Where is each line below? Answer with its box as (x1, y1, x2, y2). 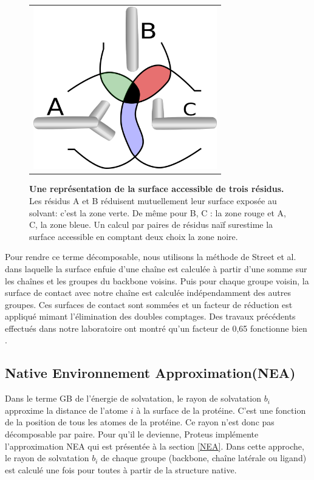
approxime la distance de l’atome (5, 403, 128, 416)
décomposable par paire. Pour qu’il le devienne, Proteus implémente (5, 428, 259, 441)
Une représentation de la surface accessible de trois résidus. (29, 182, 284, 195)
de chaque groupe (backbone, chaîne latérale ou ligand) (101, 451, 307, 464)
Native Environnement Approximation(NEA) (5, 363, 296, 382)
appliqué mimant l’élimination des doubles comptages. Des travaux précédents (5, 310, 296, 323)
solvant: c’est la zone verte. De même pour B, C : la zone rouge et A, (29, 206, 286, 219)
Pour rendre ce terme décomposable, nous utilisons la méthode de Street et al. (5, 250, 296, 263)
